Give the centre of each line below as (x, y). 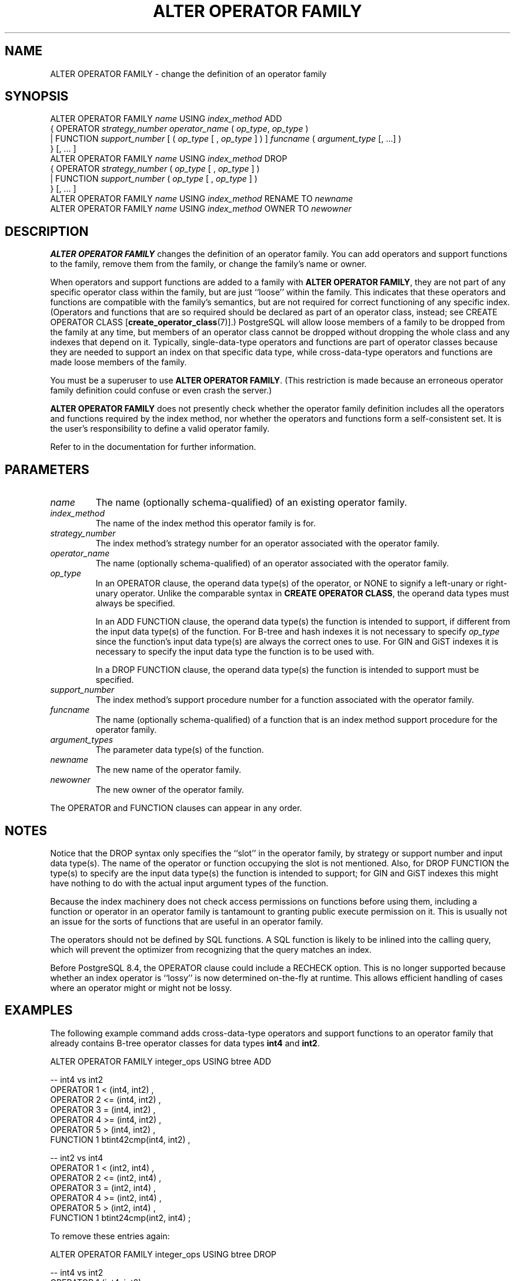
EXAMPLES (39, 1010)
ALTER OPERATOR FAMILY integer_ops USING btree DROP (163, 1254)
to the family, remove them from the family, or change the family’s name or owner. (208, 264)
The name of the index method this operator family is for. (205, 523)
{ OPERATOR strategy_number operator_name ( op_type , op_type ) (179, 129)
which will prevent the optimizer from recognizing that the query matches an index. (211, 949)
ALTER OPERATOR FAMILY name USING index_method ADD (166, 119)
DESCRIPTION (47, 231)
